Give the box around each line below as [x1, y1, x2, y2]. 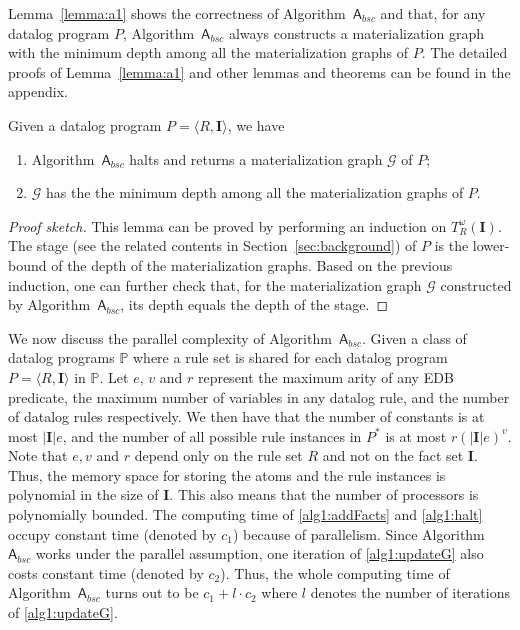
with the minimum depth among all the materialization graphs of [8, 42, 408, 63]
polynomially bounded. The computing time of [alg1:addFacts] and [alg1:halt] [8, 504, 483, 525]
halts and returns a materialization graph [129, 148, 383, 169]
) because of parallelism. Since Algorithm [232, 523, 485, 544]
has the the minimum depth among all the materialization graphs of [46, 182, 464, 203]
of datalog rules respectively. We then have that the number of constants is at [8, 406, 485, 427]
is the [434, 235, 469, 256]
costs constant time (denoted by [8, 562, 204, 583]
